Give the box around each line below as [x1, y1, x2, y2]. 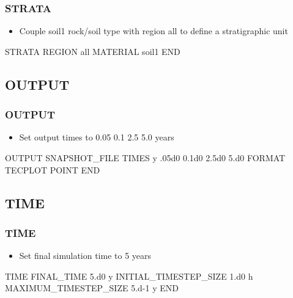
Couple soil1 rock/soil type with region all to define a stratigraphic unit [19, 24, 288, 37]
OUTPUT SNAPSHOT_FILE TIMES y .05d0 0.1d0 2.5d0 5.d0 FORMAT [5, 151, 286, 164]
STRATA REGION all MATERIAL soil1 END [5, 45, 180, 57]
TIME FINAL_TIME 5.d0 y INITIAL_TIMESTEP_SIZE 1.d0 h [5, 269, 253, 282]
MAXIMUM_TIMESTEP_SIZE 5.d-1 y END [5, 282, 179, 294]
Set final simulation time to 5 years [19, 249, 152, 262]
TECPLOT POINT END [5, 163, 100, 176]
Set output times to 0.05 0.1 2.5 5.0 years [19, 131, 174, 144]
